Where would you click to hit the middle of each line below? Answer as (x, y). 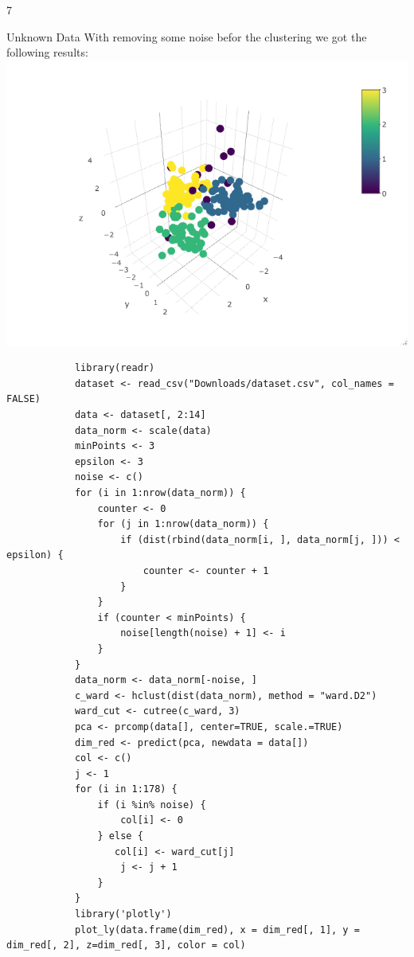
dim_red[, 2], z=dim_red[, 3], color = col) (126, 945)
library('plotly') (123, 914)
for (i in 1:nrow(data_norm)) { (160, 493)
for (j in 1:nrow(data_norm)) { (183, 524)
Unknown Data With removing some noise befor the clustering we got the (187, 36)
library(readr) (115, 368)
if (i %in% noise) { (152, 805)
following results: (47, 52)
